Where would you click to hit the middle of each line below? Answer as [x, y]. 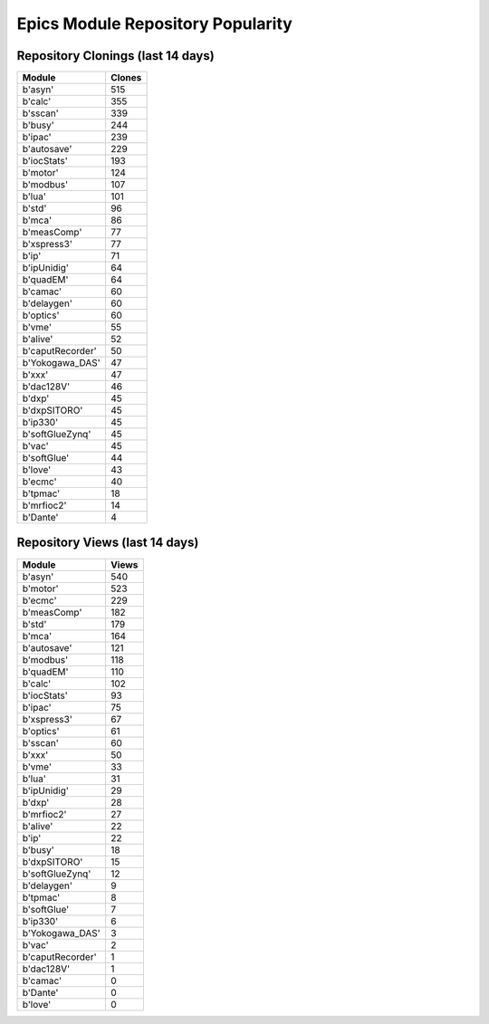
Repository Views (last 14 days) [108, 543]
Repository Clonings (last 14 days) [115, 56]
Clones [126, 78]
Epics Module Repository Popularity [155, 24]
